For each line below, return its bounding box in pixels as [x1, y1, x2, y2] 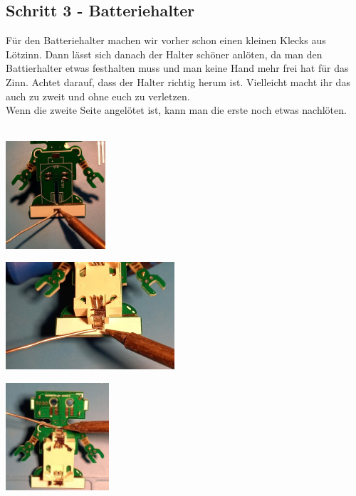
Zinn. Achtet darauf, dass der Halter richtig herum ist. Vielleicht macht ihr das [6, 74, 350, 89]
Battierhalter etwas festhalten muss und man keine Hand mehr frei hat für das [6, 60, 349, 75]
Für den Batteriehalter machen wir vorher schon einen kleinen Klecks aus [6, 33, 326, 48]
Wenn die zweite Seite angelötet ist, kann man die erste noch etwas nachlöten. [6, 102, 347, 117]
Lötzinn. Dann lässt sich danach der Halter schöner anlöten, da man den [6, 46, 323, 61]
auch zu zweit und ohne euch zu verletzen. [6, 88, 190, 103]
